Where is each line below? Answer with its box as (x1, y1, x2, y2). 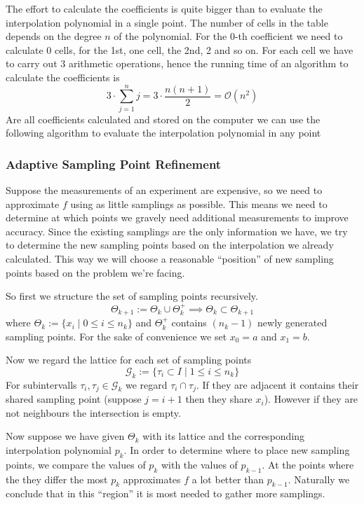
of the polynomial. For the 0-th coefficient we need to (114, 29, 343, 43)
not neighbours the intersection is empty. (6, 405, 181, 420)
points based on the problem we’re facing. (6, 265, 185, 279)
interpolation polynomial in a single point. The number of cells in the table (6, 15, 328, 29)
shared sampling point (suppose (6, 392, 142, 406)
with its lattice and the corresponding (142, 429, 305, 443)
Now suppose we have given (6, 429, 125, 443)
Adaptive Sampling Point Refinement (6, 155, 222, 172)
